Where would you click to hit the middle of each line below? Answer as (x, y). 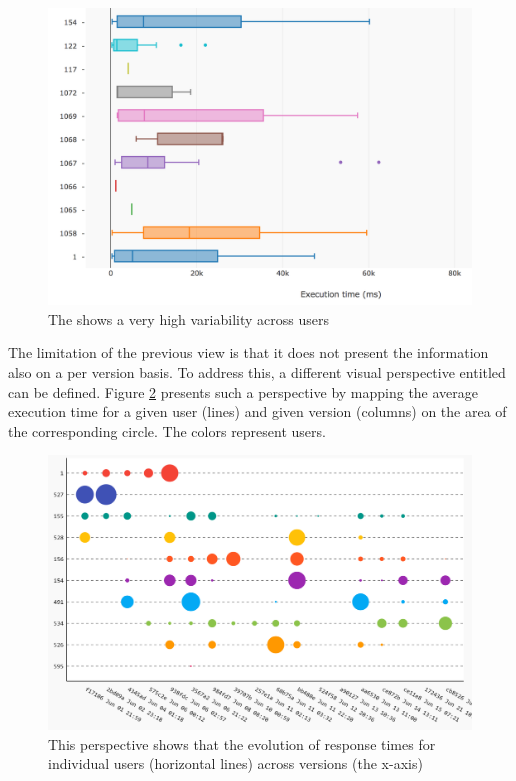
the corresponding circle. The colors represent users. (167, 430)
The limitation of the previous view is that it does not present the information (248, 352)
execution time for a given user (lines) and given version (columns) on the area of (257, 411)
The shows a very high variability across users (188, 318)
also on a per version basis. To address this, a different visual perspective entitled (257, 372)
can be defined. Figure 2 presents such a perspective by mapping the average (243, 391)
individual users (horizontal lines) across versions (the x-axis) (235, 763)
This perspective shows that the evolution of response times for (242, 743)
